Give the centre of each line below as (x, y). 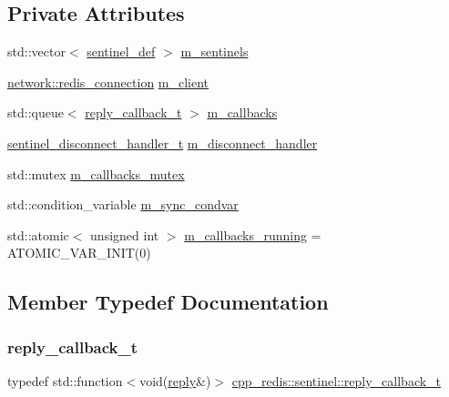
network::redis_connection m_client (108, 81)
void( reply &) (175, 380)
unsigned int (125, 234)
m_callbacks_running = (253, 234)
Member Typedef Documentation (168, 302)
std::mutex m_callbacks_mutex (96, 173)
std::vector (36, 51)
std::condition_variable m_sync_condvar (123, 204)
